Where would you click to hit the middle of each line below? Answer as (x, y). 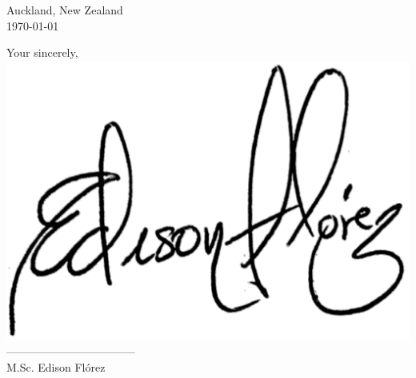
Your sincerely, (42, 52)
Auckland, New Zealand (65, 10)
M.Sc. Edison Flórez (56, 366)
